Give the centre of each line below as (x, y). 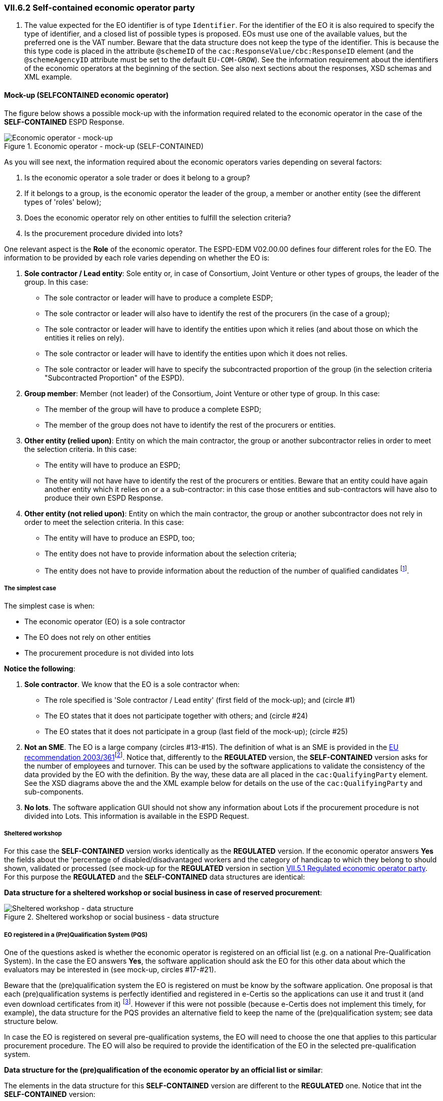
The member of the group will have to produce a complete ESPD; (153, 409)
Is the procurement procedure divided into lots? (104, 233)
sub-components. (54, 791)
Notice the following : (40, 669)
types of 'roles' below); (63, 202)
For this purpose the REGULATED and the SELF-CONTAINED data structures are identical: (155, 877)
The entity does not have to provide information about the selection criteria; (171, 553)
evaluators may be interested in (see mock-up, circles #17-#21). (110, 970)
